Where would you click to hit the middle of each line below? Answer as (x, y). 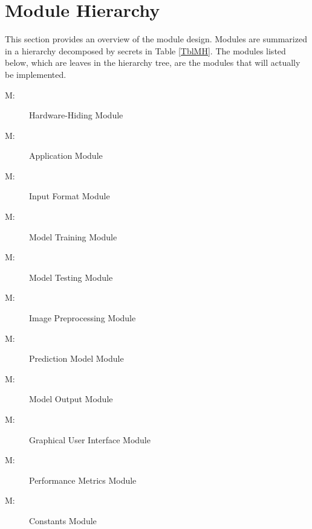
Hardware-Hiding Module (76, 115)
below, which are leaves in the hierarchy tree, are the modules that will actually (153, 63)
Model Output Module (71, 399)
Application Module (66, 155)
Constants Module (63, 520)
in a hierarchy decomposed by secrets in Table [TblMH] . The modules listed (145, 50)
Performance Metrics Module (83, 480)
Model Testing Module (71, 277)
